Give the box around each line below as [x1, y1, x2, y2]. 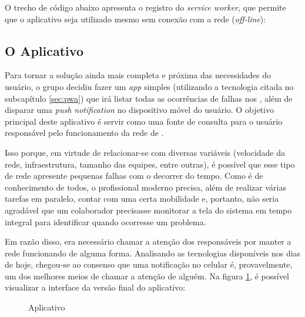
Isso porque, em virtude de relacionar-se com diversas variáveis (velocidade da [5, 146, 286, 158]
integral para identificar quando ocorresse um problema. [5, 215, 206, 228]
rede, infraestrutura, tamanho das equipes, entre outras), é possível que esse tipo [5, 158, 295, 170]
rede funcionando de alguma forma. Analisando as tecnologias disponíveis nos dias [5, 246, 301, 259]
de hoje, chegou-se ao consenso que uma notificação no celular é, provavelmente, [5, 258, 293, 271]
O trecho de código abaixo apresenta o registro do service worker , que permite [5, 1, 286, 13]
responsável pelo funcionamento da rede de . [5, 126, 164, 139]
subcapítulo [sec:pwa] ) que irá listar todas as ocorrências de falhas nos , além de [5, 92, 293, 104]
